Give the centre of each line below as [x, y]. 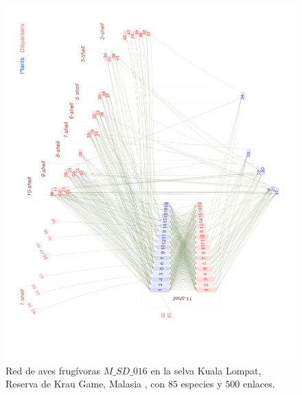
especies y [201, 384]
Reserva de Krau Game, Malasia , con [85, 384]
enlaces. [259, 384]
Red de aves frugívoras [53, 370]
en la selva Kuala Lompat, [206, 370]
